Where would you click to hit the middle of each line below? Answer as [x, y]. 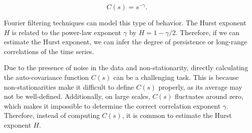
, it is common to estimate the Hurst [177, 115]
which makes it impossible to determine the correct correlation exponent [112, 105]
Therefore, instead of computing [52, 115]
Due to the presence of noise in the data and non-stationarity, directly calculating [126, 67]
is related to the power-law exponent [67, 32]
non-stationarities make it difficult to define [69, 86]
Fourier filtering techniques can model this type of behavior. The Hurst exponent [125, 22]
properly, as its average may [200, 86]
